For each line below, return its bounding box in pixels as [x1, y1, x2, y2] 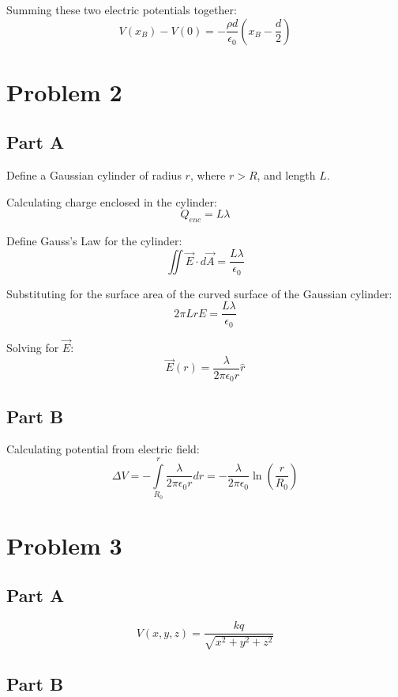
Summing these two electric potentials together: [6, 2, 237, 17]
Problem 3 [6, 528, 122, 561]
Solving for [6, 339, 59, 356]
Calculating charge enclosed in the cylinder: [6, 193, 217, 210]
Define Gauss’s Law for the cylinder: [6, 233, 182, 249]
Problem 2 [6, 75, 122, 108]
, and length [257, 167, 316, 184]
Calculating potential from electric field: [6, 441, 200, 457]
